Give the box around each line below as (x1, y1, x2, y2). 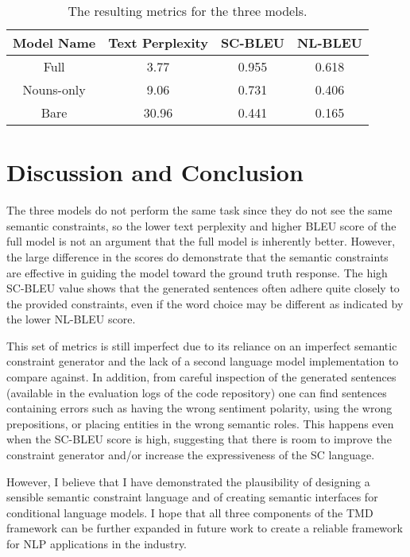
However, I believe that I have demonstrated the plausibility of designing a (6, 473, 370, 489)
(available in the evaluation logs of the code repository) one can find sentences (6, 384, 387, 400)
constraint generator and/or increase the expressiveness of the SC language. (6, 447, 375, 463)
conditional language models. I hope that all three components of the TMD (6, 504, 373, 520)
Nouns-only (22, 80, 86, 99)
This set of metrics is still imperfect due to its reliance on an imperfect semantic (6, 337, 397, 354)
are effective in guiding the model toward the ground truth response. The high (6, 264, 388, 280)
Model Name (13, 33, 96, 52)
